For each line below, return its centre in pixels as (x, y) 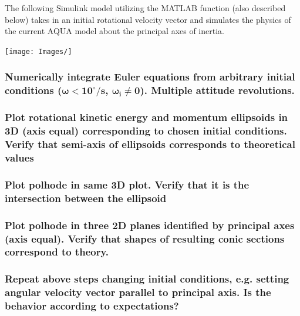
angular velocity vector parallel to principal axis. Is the (138, 292)
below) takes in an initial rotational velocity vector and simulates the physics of (148, 19)
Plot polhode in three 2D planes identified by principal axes (150, 225)
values (19, 157)
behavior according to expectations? (92, 306)
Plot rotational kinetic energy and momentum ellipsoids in (146, 117)
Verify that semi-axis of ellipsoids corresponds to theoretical (150, 144)
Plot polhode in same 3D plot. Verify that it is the (127, 184)
